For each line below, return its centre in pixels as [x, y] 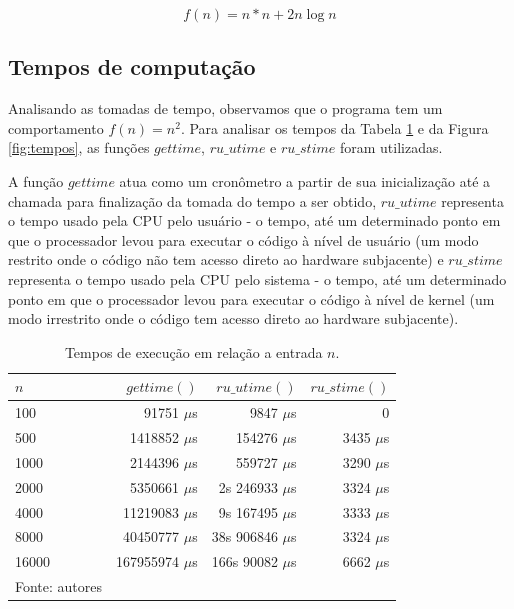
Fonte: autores [59, 586]
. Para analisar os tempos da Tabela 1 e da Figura [334, 127]
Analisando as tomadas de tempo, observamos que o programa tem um [225, 108]
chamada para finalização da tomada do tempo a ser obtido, [192, 200]
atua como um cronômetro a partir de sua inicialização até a [305, 180]
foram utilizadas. [391, 147]
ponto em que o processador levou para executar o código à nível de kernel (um [251, 298]
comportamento [56, 127]
